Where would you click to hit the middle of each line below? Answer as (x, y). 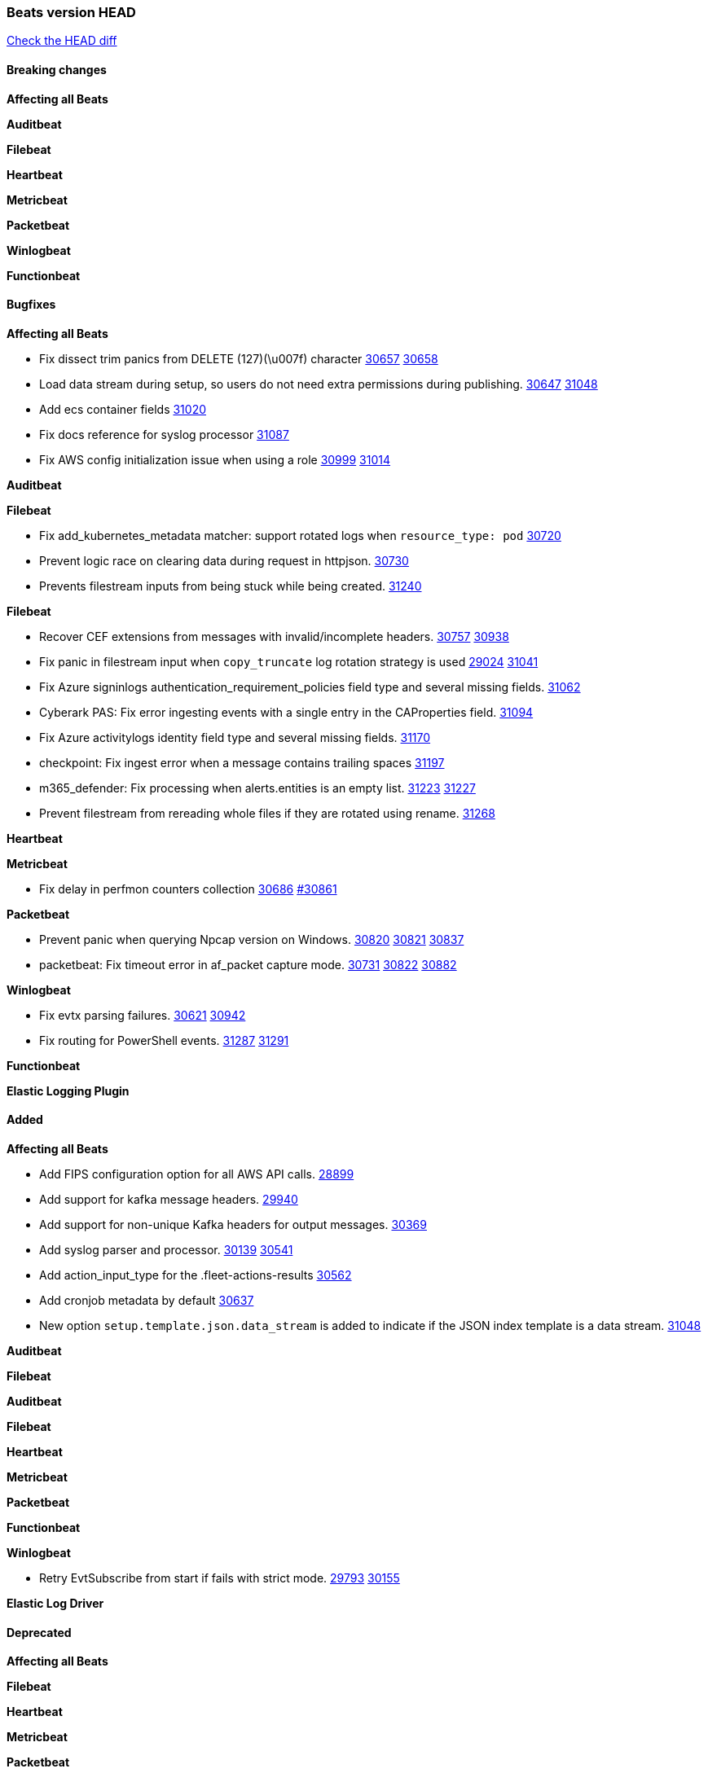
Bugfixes (31, 305)
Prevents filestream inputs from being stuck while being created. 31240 (231, 586)
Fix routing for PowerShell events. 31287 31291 (164, 1040)
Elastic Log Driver (55, 1604)
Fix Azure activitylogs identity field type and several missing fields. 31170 (235, 737)
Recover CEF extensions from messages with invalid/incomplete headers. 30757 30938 (274, 636)
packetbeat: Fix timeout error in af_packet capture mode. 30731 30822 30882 (248, 964)
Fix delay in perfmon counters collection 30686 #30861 (188, 889)
